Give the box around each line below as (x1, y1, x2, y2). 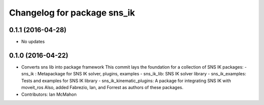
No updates (21, 39, 45, 45)
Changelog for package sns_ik (9, 7, 135, 18)
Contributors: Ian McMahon (21, 91, 77, 97)
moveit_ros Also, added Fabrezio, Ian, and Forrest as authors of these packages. (21, 85, 183, 90)
